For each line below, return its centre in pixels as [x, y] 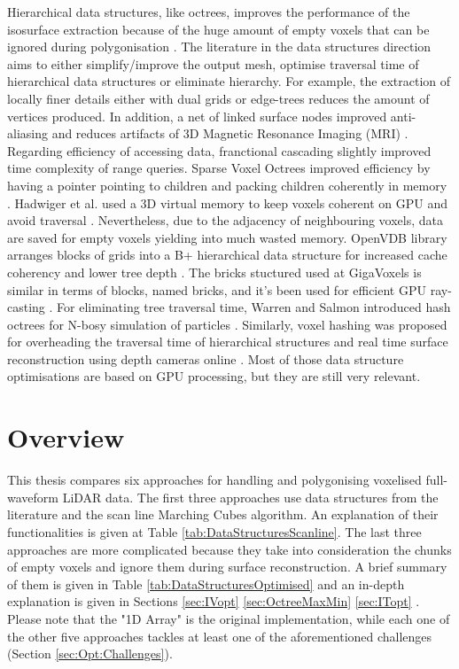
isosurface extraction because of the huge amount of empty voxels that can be [218, 29]
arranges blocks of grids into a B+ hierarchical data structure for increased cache [227, 255]
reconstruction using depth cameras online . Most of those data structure [206, 358]
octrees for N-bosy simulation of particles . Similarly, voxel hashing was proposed [227, 324]
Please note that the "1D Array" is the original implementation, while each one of [229, 618]
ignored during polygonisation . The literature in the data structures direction [219, 47]
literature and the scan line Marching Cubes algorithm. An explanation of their [223, 514]
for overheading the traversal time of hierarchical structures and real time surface [228, 342]
